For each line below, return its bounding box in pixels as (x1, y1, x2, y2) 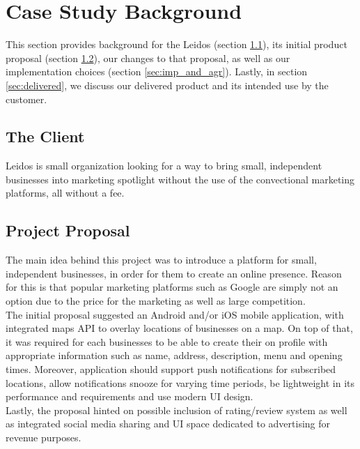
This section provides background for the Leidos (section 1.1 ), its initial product (6, 37, 347, 52)
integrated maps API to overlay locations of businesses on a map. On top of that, (6, 321, 353, 335)
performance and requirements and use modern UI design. (6, 389, 253, 404)
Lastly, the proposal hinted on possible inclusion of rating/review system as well (6, 402, 347, 417)
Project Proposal (6, 220, 130, 241)
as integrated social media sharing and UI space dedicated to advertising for (6, 416, 331, 431)
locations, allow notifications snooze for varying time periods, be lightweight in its (6, 375, 355, 390)
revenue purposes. (6, 430, 81, 444)
